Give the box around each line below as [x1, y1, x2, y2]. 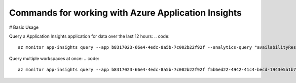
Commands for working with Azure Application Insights [9, 7, 242, 18]
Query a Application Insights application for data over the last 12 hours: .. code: [9, 33, 170, 39]
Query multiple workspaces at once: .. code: [9, 55, 100, 61]
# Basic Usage [9, 24, 39, 30]
